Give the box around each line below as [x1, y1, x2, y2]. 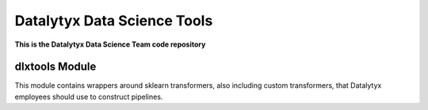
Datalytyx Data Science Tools [14, 12, 213, 29]
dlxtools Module [14, 60, 97, 74]
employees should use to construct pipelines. [14, 92, 163, 101]
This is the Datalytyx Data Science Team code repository [14, 40, 206, 49]
